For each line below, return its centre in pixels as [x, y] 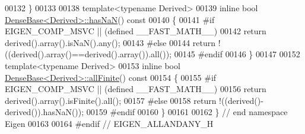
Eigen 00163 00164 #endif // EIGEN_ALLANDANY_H [109, 123]
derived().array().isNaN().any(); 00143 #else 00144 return [110, 42]
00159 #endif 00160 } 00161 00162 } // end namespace [187, 112]
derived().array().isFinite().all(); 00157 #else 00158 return [111, 100]
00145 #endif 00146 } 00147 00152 [237, 54]
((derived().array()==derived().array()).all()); [88, 54]
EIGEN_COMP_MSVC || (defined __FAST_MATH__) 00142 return [136, 31]
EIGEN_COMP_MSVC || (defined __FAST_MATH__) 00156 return [136, 89]
